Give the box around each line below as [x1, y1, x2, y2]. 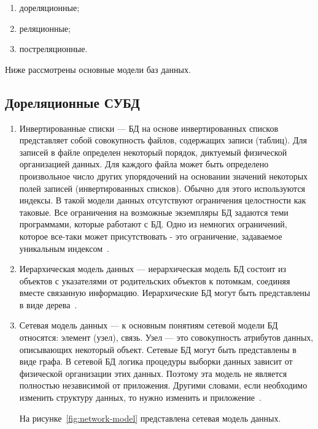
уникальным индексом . [19, 241, 109, 254]
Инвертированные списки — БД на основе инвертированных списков [19, 121, 279, 134]
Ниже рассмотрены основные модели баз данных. [5, 63, 191, 75]
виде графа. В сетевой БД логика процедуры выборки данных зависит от [19, 355, 293, 368]
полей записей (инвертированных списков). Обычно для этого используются [19, 181, 306, 194]
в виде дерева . [19, 298, 77, 311]
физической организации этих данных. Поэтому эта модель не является [19, 366, 287, 379]
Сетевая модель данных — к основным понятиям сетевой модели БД [19, 319, 278, 332]
